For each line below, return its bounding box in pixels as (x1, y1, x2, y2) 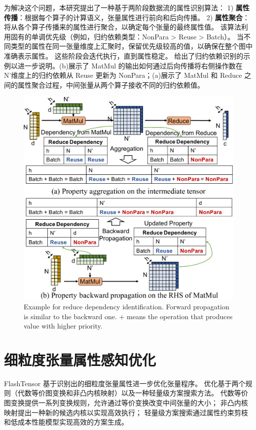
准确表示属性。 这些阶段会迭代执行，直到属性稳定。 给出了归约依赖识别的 (4, 50, 244, 61)
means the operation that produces (127, 311, 233, 321)
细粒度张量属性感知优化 (4, 349, 156, 369)
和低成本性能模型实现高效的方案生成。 (4, 417, 128, 427)
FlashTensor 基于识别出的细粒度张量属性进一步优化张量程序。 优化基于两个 (4, 378, 246, 388)
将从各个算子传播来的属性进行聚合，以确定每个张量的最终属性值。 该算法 (4, 22, 241, 32)
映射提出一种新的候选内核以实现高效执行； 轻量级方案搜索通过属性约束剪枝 (4, 407, 248, 417)
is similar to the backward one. (24, 311, 117, 321)
